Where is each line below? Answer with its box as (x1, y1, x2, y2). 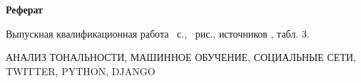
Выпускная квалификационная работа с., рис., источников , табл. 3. (6, 26, 310, 40)
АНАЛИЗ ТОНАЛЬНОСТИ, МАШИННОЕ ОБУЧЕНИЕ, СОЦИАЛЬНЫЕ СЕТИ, (6, 50, 356, 65)
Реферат (6, 2, 43, 16)
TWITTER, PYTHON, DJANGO (6, 63, 156, 78)
